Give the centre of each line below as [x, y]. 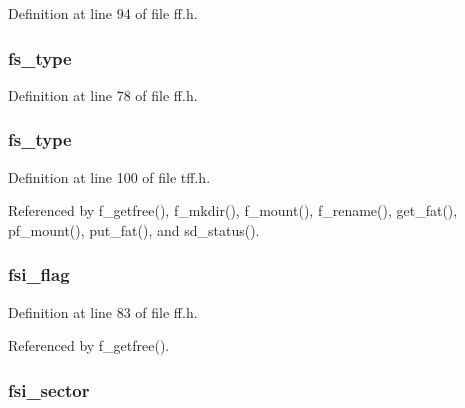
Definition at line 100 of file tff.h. [109, 176]
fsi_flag [39, 274]
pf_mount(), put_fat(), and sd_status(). [134, 229]
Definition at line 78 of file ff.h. [103, 94]
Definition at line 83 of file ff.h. [103, 311]
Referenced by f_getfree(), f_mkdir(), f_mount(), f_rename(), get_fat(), [233, 210]
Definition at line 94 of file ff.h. [103, 13]
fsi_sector [49, 389]
